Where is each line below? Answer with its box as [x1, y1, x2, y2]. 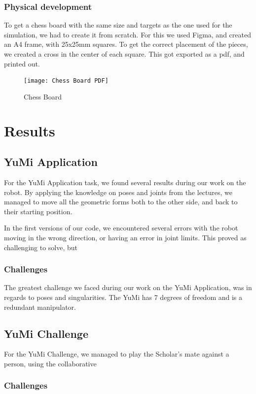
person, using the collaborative [4, 358, 97, 368]
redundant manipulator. [4, 301, 76, 312]
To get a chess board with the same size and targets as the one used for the [4, 20, 232, 30]
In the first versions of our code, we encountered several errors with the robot [4, 223, 238, 233]
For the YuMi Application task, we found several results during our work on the [4, 177, 246, 188]
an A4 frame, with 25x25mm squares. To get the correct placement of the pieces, [4, 39, 248, 49]
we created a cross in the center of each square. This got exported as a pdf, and [4, 49, 245, 59]
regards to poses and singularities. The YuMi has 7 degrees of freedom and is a [4, 292, 243, 302]
